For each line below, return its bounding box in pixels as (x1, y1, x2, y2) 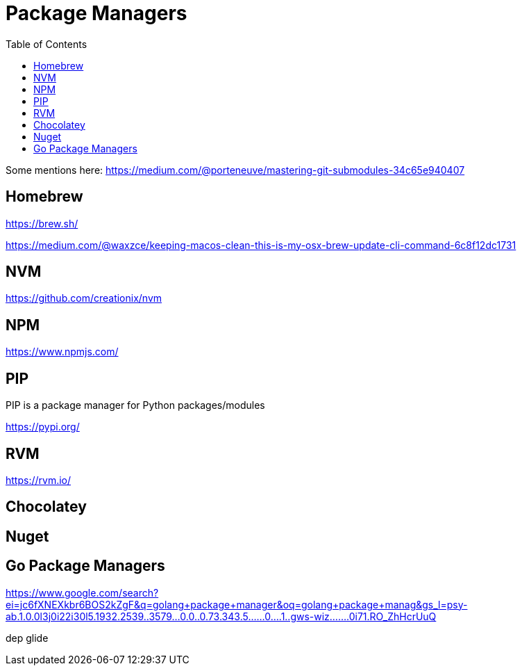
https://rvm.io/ (6, 474, 71, 486)
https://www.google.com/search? (6, 586, 159, 599)
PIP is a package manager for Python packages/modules (6, 399, 265, 412)
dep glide (6, 631, 49, 644)
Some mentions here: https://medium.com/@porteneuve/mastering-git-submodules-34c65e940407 (6, 163, 465, 176)
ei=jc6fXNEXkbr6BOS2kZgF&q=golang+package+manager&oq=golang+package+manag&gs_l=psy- (6, 598, 468, 611)
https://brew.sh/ (6, 217, 78, 229)
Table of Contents (6, 38, 87, 50)
